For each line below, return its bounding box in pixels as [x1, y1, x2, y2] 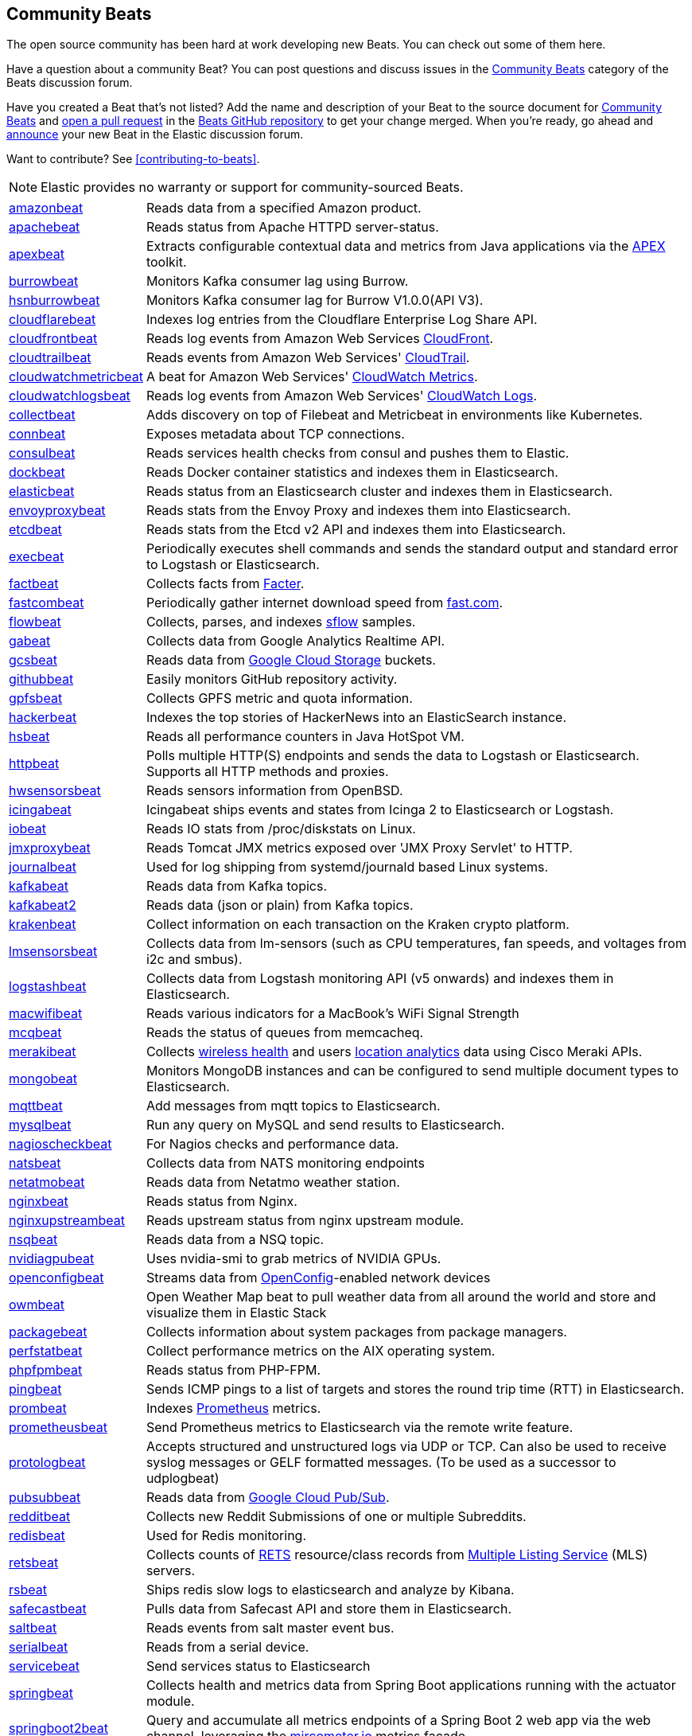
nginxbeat [9, 1193, 68, 1210]
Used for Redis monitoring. [146, 1527, 306, 1544]
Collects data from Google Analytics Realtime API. [146, 633, 445, 650]
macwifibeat [9, 1005, 83, 1022]
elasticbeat [9, 483, 75, 500]
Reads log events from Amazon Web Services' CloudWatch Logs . [146, 388, 538, 404]
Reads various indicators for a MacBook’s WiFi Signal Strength [146, 1005, 519, 1022]
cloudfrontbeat [9, 330, 98, 347]
